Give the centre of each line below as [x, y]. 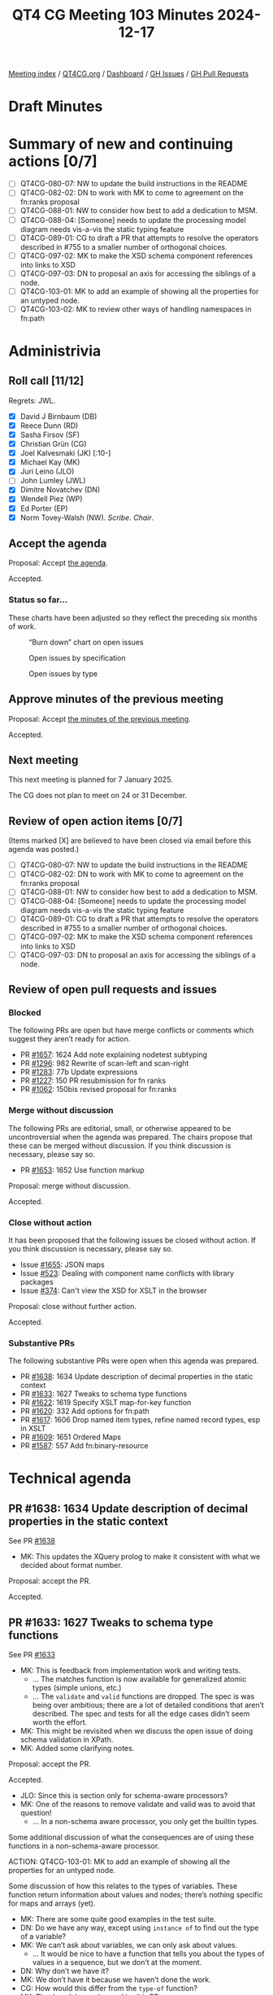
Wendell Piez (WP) [51, 499]
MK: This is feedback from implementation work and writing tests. [130, 1670]
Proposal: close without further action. [72, 1306]
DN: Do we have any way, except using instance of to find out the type [139, 1927]
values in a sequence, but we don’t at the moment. [117, 1962]
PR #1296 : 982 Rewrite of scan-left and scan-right [104, 1063]
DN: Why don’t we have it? [65, 1971]
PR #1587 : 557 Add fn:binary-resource [84, 1446]
